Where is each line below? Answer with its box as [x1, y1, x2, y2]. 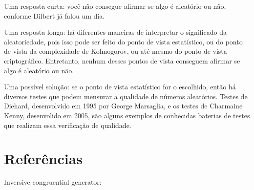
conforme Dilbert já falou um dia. [4, 10, 105, 21]
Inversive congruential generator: [4, 177, 102, 187]
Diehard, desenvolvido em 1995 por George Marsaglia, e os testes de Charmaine [4, 101, 243, 111]
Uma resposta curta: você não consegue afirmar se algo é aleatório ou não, [4, 1, 226, 11]
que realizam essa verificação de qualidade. [4, 120, 131, 130]
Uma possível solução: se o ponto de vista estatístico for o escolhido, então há [4, 82, 236, 92]
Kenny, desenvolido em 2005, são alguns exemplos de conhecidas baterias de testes [4, 110, 250, 120]
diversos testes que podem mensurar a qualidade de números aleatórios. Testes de [4, 91, 248, 101]
